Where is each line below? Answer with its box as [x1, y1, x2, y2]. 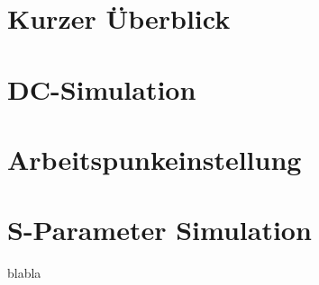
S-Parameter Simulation [7, 211, 312, 248]
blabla [7, 263, 41, 282]
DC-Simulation [7, 70, 196, 107]
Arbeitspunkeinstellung [7, 140, 302, 177]
